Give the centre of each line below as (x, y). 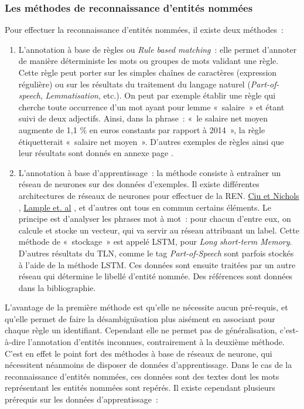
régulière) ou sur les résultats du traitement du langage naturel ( (134, 84)
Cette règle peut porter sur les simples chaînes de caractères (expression (148, 72)
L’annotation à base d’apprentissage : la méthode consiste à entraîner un (150, 172)
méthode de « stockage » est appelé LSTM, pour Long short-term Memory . (155, 241)
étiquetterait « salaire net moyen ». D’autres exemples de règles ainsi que (151, 141)
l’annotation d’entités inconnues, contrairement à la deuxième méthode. (156, 342)
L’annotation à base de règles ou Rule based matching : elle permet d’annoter (158, 49)
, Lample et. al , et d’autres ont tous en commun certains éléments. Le (145, 207)
